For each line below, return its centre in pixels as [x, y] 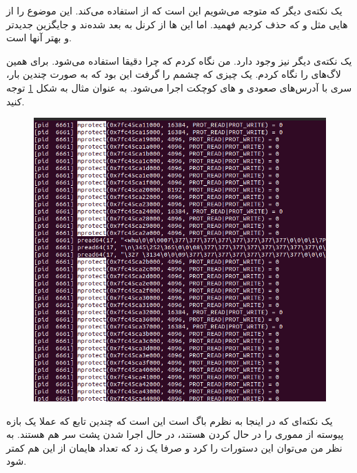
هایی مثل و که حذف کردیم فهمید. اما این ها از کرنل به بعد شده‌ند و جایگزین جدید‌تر [177, 24]
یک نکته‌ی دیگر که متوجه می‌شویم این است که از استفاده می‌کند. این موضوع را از [174, 10]
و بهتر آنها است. [39, 38]
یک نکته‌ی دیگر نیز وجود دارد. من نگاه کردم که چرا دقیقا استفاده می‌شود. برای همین [179, 60]
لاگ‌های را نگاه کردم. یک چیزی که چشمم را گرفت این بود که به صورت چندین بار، [174, 74]
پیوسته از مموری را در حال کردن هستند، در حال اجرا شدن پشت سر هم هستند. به [175, 434]
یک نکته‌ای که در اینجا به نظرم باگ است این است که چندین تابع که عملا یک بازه [170, 420]
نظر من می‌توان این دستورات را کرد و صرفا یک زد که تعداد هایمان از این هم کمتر [174, 447]
